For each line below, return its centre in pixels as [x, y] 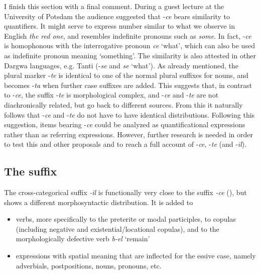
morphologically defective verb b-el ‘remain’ [83, 239]
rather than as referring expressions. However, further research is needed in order [129, 134]
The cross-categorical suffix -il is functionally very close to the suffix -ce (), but [125, 192]
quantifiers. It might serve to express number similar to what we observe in [119, 26]
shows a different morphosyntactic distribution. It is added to [99, 202]
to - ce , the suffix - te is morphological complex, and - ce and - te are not [111, 95]
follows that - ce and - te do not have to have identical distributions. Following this [129, 114]
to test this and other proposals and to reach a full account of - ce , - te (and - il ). [125, 144]
